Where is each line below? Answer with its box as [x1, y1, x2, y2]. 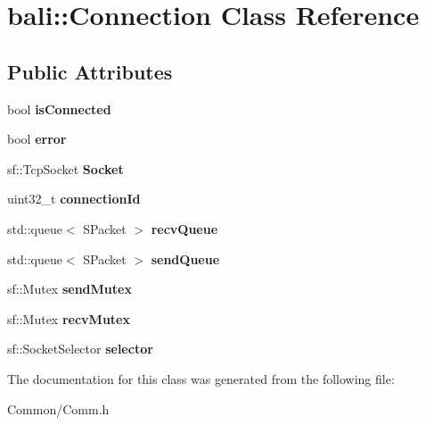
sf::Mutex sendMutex [7, 279, 132, 298]
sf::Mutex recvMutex [7, 309, 130, 328]
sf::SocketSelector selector [7, 339, 153, 358]
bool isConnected [7, 99, 111, 118]
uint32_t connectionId [7, 189, 141, 208]
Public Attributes [7, 57, 173, 85]
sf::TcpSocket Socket [7, 159, 124, 178]
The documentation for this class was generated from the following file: [7, 369, 395, 387]
